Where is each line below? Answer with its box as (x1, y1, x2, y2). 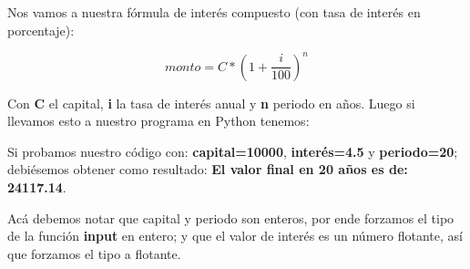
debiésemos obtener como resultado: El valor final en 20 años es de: (7, 160, 408, 179)
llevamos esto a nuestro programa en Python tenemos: (7, 111, 310, 130)
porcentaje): (7, 20, 75, 39)
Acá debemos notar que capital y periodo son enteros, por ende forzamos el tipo (7, 208, 455, 227)
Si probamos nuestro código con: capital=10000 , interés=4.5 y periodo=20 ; (7, 141, 458, 160)
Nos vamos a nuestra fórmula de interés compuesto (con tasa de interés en (7, 3, 421, 21)
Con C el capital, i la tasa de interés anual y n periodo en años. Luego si (7, 93, 415, 112)
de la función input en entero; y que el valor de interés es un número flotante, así (7, 226, 463, 245)
